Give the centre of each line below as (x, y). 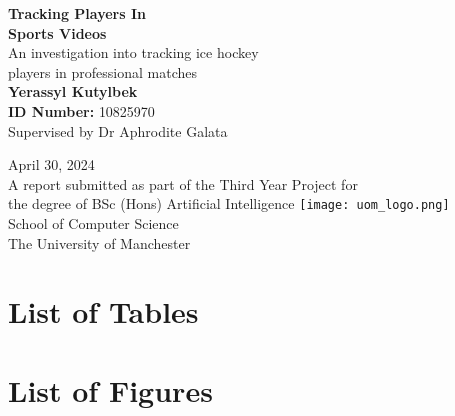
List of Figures (110, 389)
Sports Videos (57, 32)
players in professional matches (102, 71)
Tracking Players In (77, 13)
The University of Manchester (99, 242)
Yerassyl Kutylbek (73, 91)
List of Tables (103, 311)
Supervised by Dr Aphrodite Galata (118, 130)
